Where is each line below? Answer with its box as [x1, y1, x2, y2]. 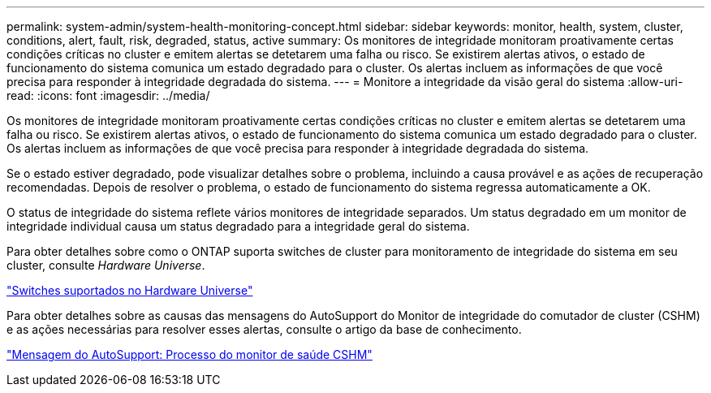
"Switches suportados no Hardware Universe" [6, 283, 253, 297]
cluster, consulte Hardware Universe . [6, 258, 205, 272]
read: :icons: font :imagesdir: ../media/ [6, 89, 210, 102]
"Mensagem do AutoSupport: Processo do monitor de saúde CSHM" [6, 348, 373, 361]
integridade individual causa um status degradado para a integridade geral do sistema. [6, 219, 470, 233]
